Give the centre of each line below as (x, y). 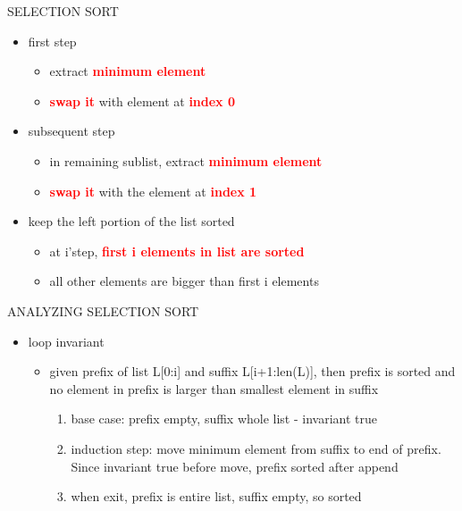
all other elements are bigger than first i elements (184, 281)
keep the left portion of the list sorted (131, 221)
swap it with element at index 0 (143, 101)
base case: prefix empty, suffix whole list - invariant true (224, 419)
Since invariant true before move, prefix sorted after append (235, 466)
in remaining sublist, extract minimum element (186, 160)
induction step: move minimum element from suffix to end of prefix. (256, 448)
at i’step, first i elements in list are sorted (177, 251)
